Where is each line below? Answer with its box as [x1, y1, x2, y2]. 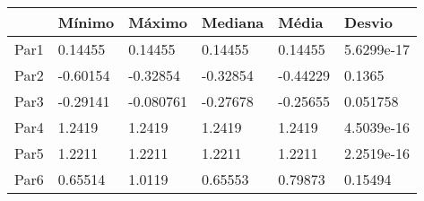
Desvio [344, 12, 393, 32]
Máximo [128, 12, 187, 32]
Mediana [201, 12, 264, 32]
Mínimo [57, 12, 115, 32]
